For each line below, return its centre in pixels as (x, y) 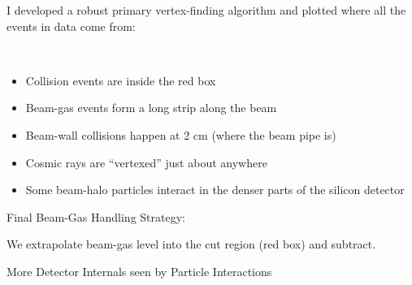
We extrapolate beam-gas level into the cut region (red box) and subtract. (191, 244)
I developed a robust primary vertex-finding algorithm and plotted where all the (206, 10)
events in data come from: (71, 26)
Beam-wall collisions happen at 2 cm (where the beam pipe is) (181, 134)
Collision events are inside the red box (121, 80)
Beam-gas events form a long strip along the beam (151, 108)
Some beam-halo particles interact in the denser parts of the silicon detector (215, 190)
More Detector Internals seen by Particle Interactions (139, 271)
